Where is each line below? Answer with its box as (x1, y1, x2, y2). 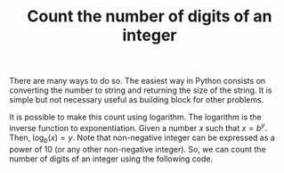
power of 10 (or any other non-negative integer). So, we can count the (9, 144, 266, 154)
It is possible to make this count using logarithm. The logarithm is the (9, 111, 263, 122)
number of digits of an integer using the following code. (9, 153, 214, 164)
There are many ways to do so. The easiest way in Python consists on (9, 76, 266, 86)
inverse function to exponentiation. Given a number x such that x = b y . (9, 121, 268, 133)
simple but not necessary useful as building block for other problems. (9, 95, 264, 105)
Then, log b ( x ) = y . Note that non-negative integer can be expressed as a (9, 132, 276, 144)
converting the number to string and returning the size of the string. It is (9, 85, 272, 95)
